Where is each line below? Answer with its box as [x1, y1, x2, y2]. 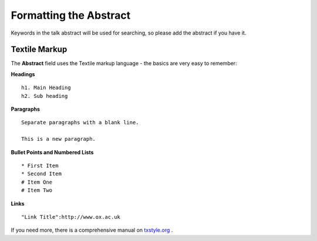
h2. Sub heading [21, 93, 68, 99]
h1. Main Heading [21, 84, 71, 91]
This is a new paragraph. [21, 135, 96, 142]
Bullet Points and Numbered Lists [11, 148, 94, 155]
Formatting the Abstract [11, 9, 131, 22]
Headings [11, 70, 35, 77]
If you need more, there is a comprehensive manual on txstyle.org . [11, 226, 173, 234]
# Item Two [21, 187, 53, 194]
